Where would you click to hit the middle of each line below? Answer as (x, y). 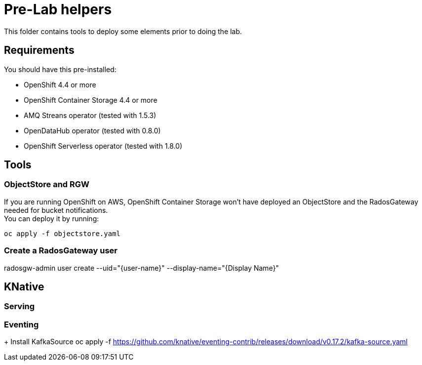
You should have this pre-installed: (60, 69)
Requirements (39, 50)
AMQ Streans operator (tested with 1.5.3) (90, 115)
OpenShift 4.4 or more (60, 84)
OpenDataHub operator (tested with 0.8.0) (92, 130)
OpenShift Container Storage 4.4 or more (91, 100)
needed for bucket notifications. (56, 210)
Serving (19, 306)
